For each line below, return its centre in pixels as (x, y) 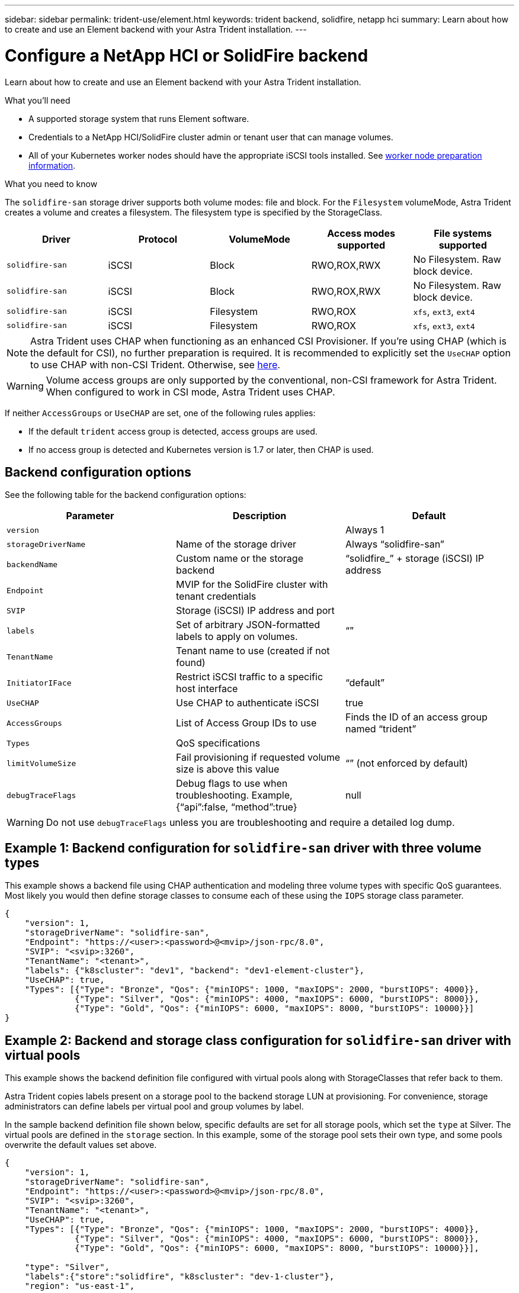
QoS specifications (218, 743)
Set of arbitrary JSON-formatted (248, 625)
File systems (463, 233)
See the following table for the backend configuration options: (126, 495)
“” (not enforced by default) (406, 763)
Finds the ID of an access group (416, 717)
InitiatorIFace (39, 683)
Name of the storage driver (236, 544)
